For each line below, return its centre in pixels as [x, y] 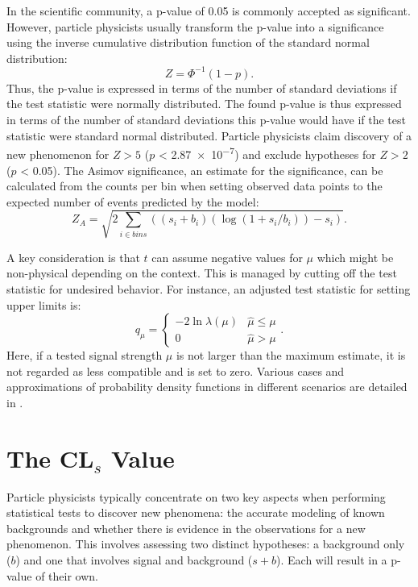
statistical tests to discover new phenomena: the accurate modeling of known [196, 512]
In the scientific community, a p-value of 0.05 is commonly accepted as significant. [209, 10]
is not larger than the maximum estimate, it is [291, 355]
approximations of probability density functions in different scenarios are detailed [207, 387]
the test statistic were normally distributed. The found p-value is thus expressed [204, 104]
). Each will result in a [332, 560]
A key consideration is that [73, 257]
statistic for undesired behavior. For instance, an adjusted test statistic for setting [209, 289]
